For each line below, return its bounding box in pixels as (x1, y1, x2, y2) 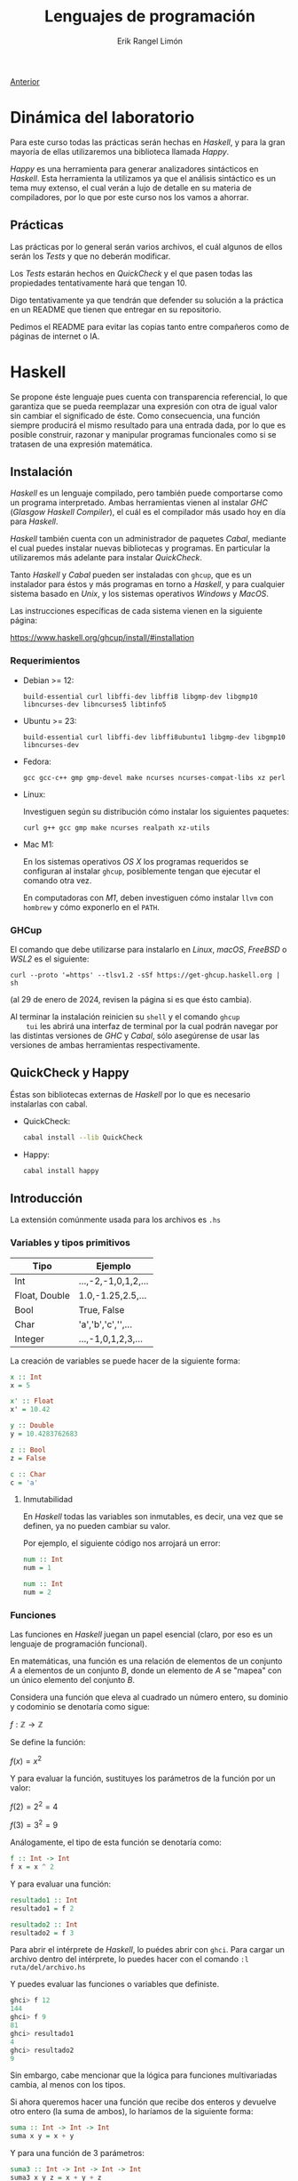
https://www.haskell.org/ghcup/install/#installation (10, 632, 194, 643)
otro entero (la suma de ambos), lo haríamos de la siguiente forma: (10, 2106, 254, 2117)
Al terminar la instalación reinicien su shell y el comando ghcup (10, 1011, 240, 1022)
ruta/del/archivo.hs (10, 1963, 87, 1972)
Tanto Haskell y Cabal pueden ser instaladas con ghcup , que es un (10, 569, 252, 580)
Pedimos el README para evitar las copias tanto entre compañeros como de (10, 321, 290, 332)
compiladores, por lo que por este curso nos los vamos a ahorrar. (10, 191, 249, 202)
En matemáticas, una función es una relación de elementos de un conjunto (10, 1656, 283, 1667)
